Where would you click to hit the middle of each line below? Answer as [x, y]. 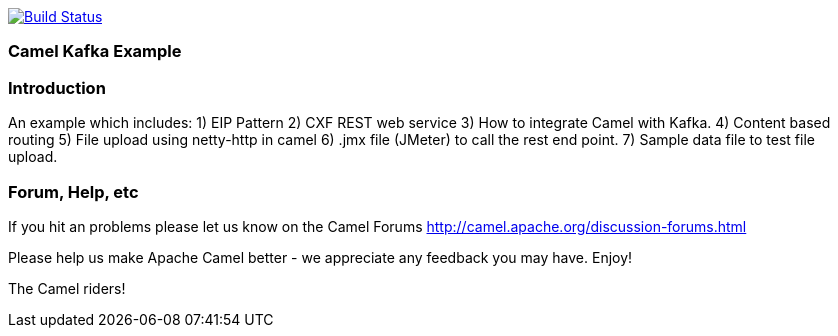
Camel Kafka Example [95, 51]
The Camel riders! [67, 288]
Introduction [57, 87]
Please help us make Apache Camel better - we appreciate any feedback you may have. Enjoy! [320, 257]
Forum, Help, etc [73, 191]
